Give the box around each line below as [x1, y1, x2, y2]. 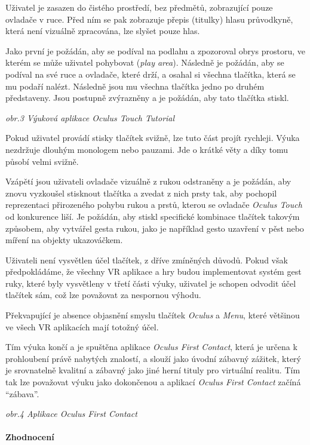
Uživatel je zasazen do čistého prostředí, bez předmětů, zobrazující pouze [5, 1, 273, 13]
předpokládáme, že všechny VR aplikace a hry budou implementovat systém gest [5, 265, 302, 278]
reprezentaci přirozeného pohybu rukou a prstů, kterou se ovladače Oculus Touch [5, 198, 302, 211]
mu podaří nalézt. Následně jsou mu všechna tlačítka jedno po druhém [5, 79, 265, 92]
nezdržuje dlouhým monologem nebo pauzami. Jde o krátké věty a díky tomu [5, 143, 288, 155]
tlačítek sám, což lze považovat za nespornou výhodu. [5, 289, 201, 301]
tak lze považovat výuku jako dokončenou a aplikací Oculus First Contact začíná [5, 376, 301, 388]
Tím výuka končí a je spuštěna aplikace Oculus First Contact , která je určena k [5, 340, 297, 353]
